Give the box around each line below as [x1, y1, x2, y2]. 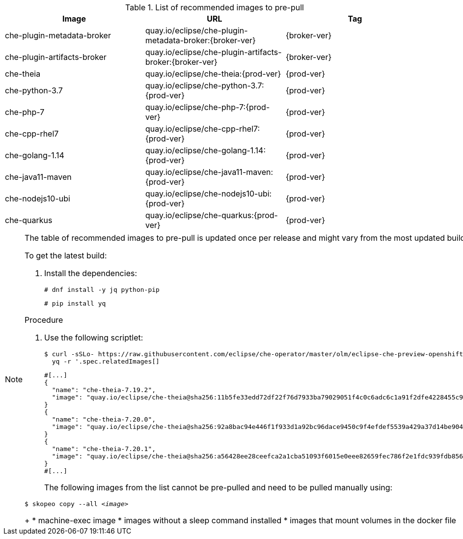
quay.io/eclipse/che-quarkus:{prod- [145, 210, 278, 220]
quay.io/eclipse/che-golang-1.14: [145, 145, 266, 155]
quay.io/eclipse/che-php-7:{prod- [145, 102, 270, 112]
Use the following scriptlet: [44, 333, 143, 342]
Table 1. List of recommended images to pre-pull [125, 2, 304, 12]
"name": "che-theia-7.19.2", [52, 386, 156, 394]
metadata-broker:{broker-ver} [145, 35, 256, 45]
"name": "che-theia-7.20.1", [52, 445, 156, 453]
